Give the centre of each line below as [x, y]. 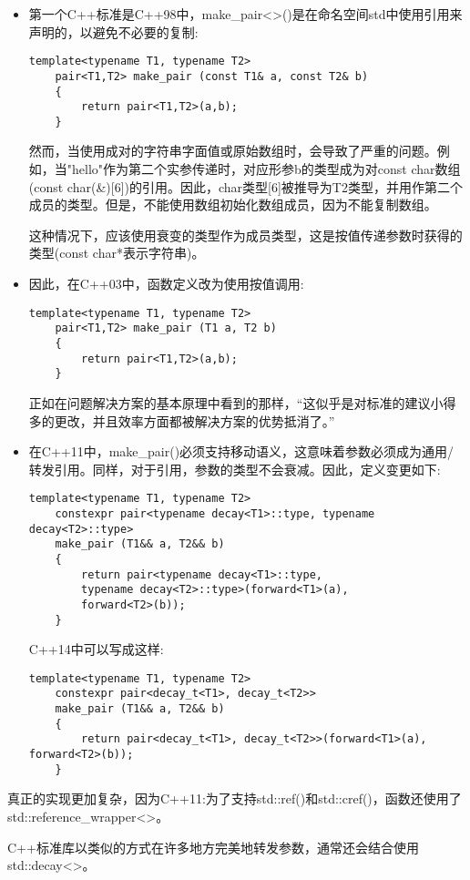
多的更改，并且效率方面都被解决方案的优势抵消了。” [182, 420]
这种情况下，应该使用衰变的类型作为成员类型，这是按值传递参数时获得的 [245, 235]
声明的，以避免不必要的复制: [113, 31]
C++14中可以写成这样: [96, 649]
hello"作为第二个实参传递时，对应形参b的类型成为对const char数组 [266, 169]
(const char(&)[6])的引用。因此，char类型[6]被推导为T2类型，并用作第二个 [245, 186]
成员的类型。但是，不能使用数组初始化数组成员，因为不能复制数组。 [233, 205]
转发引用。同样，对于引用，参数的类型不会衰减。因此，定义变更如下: [235, 469]
